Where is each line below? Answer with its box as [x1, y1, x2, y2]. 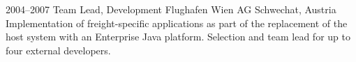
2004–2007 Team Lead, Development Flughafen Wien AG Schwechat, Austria [6, 2, 336, 16]
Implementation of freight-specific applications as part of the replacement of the [6, 15, 348, 30]
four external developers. [6, 42, 111, 57]
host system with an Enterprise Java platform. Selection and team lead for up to [6, 29, 350, 44]
